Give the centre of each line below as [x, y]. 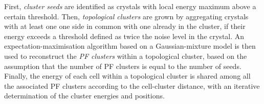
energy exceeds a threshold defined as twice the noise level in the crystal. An [124, 36]
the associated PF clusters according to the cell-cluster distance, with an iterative [132, 85]
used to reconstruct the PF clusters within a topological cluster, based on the [126, 56]
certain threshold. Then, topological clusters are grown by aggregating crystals [126, 16]
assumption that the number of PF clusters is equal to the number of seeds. [123, 66]
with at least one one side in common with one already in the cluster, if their [125, 26]
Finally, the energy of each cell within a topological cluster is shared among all [127, 76]
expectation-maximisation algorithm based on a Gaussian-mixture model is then [130, 46]
